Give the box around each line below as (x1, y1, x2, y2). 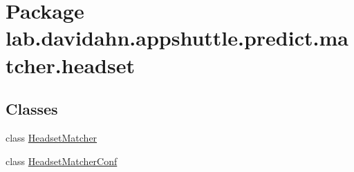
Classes (6, 98, 58, 120)
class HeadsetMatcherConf (6, 153, 118, 168)
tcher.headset (6, 50, 135, 79)
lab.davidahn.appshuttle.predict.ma (6, 23, 348, 52)
